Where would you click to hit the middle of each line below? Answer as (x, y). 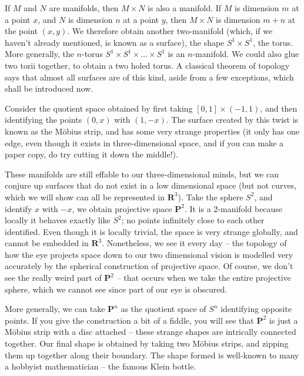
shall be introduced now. (49, 88)
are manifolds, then (84, 8)
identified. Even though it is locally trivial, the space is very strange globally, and (151, 231)
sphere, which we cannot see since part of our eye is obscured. (116, 289)
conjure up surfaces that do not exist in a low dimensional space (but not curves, (151, 185)
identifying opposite (256, 309)
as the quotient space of (163, 309)
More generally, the (39, 54)
